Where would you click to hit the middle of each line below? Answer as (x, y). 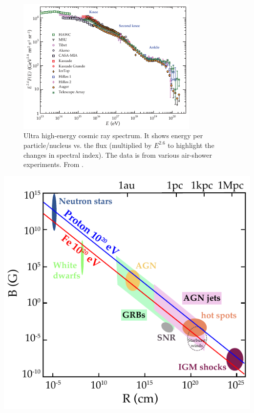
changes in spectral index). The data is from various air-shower (118, 155)
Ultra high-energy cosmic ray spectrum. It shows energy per (113, 135)
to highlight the (191, 145)
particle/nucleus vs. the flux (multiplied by (88, 145)
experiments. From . (53, 164)
